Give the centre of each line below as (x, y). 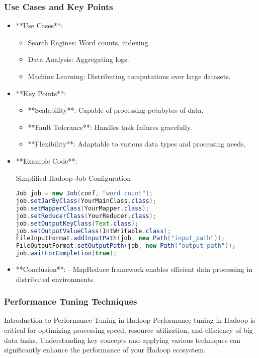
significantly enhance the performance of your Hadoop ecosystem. (105, 350)
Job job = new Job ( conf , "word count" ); (84, 194)
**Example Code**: (47, 160)
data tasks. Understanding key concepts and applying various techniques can (122, 340)
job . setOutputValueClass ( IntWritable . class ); (93, 231)
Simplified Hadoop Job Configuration (73, 177)
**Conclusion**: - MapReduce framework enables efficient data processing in (134, 269)
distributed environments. (55, 279)
